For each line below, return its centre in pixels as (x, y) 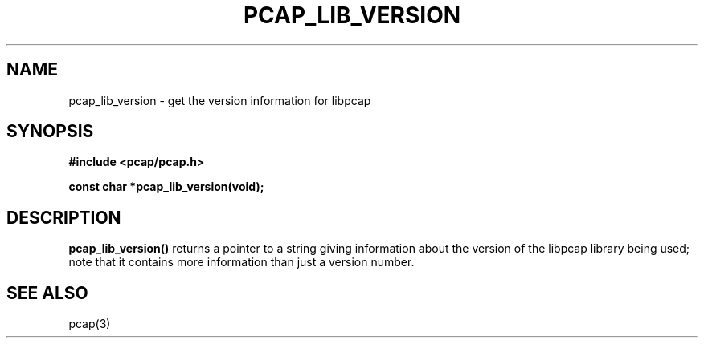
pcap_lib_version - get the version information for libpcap (220, 100)
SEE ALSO (47, 293)
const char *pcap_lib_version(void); (166, 187)
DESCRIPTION (64, 217)
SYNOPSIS (50, 132)
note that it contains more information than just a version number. (241, 262)
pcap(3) (90, 324)
